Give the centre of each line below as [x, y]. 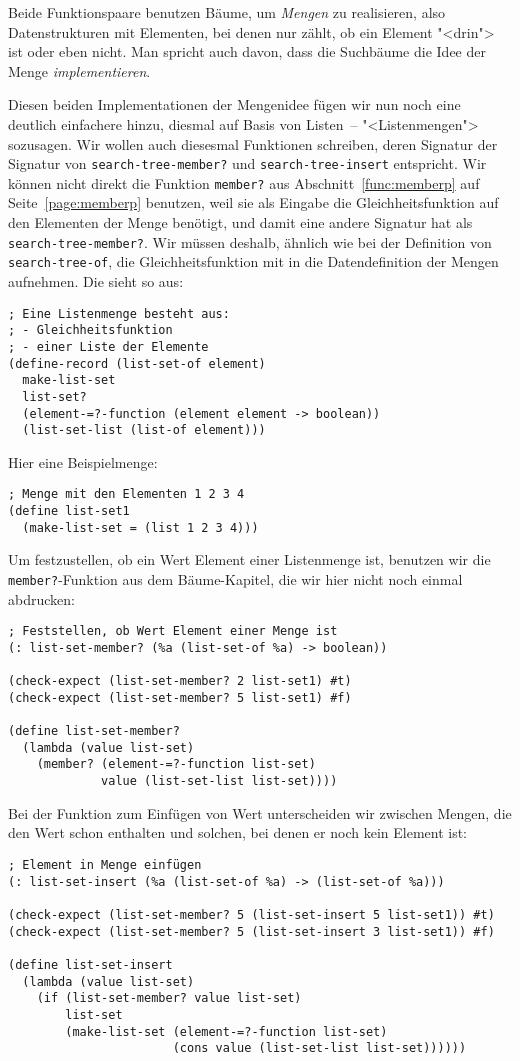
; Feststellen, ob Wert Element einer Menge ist [173, 631]
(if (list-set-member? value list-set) [169, 998]
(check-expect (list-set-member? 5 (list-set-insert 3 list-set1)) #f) [251, 931]
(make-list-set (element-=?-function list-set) [226, 1031]
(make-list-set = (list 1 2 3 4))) [140, 527]
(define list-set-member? [94, 731]
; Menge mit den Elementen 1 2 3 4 [126, 494]
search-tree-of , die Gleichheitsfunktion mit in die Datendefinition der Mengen [253, 261]
